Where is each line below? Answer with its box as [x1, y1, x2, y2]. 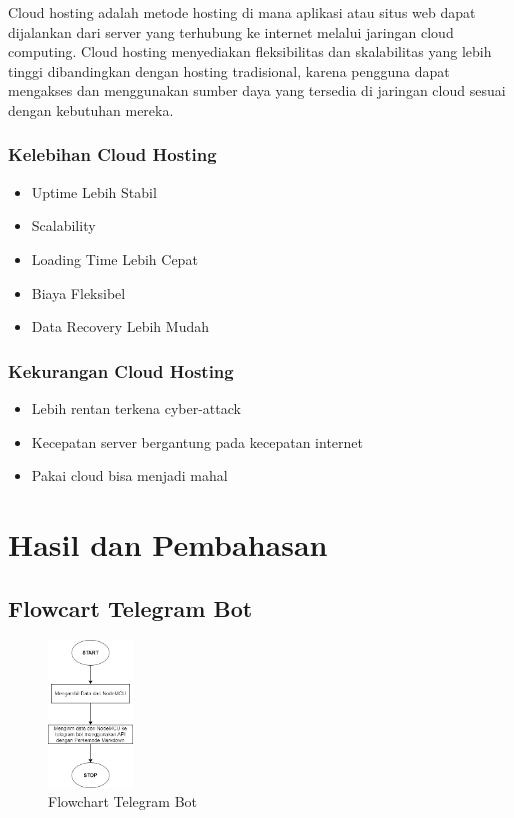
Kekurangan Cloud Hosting [8, 358, 234, 383]
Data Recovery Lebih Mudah [31, 316, 209, 337]
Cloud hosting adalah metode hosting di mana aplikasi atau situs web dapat [8, 2, 476, 22]
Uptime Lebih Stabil [31, 181, 157, 202]
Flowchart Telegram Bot [48, 791, 198, 812]
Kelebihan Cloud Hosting [8, 142, 217, 167]
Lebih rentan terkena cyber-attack [31, 397, 241, 418]
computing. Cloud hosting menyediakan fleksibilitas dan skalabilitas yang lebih [8, 41, 492, 62]
